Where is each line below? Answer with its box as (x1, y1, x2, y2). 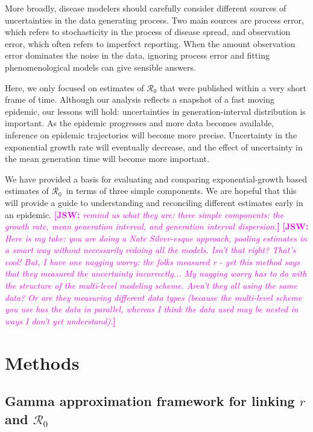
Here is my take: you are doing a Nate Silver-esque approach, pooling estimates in (5, 231, 308, 244)
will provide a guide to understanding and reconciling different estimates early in (5, 196, 303, 208)
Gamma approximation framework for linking (5, 392, 295, 410)
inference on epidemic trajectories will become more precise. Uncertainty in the (5, 128, 297, 141)
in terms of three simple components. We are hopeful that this (66, 184, 297, 197)
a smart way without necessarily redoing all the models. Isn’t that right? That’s (5, 243, 296, 256)
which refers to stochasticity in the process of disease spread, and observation (5, 25, 291, 38)
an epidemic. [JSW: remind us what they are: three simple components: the (5, 208, 284, 221)
